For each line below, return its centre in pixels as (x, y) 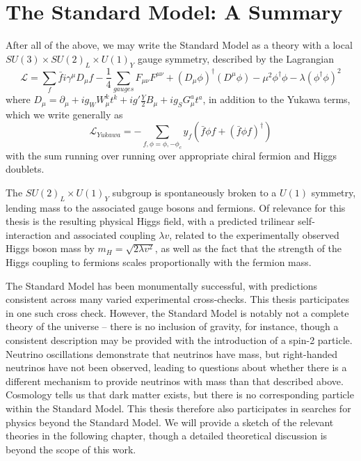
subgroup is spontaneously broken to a (194, 192)
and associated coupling (105, 234)
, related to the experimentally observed (254, 234)
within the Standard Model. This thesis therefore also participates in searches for (178, 408)
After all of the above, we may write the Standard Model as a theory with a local (179, 45)
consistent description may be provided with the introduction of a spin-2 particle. (179, 340)
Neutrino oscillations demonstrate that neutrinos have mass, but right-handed (172, 353)
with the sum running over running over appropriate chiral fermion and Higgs (171, 155)
